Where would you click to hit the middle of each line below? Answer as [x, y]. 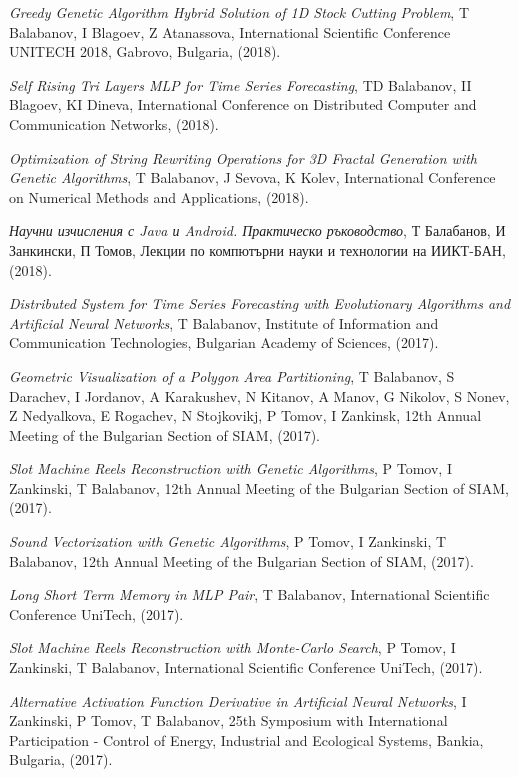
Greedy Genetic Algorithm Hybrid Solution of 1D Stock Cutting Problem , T [239, 12]
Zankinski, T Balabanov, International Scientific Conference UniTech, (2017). [246, 667]
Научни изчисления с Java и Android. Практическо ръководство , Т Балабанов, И [257, 230]
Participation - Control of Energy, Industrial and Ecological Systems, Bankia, [246, 739]
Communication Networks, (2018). [114, 123]
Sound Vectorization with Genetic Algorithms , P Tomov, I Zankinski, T [228, 541]
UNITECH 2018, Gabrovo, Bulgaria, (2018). [145, 51]
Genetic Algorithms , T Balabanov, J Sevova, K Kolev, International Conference [252, 177]
